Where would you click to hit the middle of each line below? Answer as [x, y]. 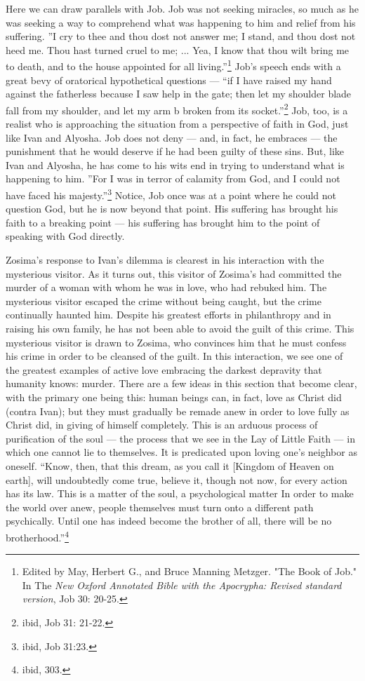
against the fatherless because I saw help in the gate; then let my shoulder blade [179, 94]
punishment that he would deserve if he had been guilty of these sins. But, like [175, 151]
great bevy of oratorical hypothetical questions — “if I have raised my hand [169, 80]
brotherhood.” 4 [37, 536]
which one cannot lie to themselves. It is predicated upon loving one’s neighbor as [181, 452]
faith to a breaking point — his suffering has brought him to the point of [163, 222]
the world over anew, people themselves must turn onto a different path [160, 507]
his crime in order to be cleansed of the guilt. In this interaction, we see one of [174, 356]
